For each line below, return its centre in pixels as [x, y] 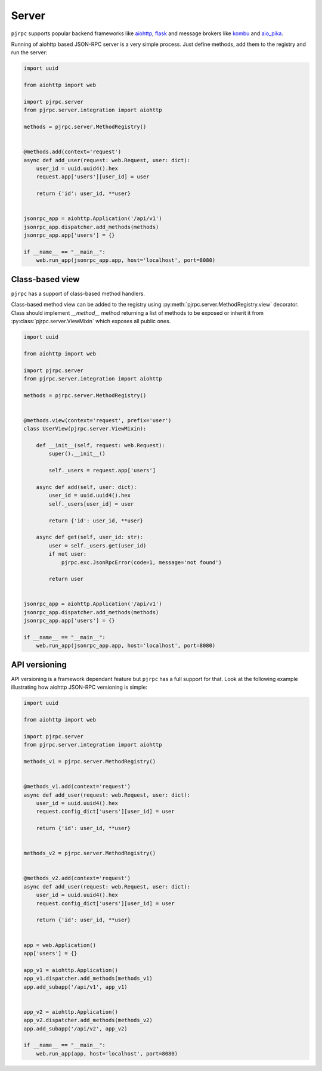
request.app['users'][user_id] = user [93, 177]
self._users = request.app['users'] [102, 471]
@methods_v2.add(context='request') [77, 878]
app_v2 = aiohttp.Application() [71, 1012]
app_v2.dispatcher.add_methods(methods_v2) [88, 1020]
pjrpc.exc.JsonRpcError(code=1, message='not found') [141, 562]
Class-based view [45, 279]
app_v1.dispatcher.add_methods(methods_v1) [88, 979]
